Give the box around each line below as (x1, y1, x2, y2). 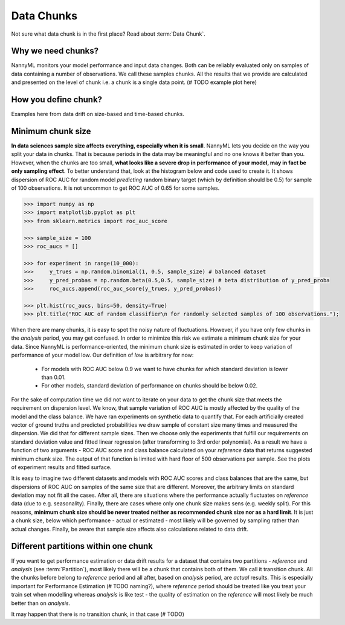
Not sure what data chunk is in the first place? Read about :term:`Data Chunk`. (11, 30, 205, 37)
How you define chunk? (11, 94, 103, 105)
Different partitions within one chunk (11, 541, 153, 551)
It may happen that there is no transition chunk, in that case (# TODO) (11, 610, 184, 618)
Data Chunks (11, 9, 78, 22)
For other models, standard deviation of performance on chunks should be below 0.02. (41, 382, 258, 389)
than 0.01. (41, 374, 66, 381)
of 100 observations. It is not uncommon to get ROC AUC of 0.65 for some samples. (11, 184, 220, 192)
